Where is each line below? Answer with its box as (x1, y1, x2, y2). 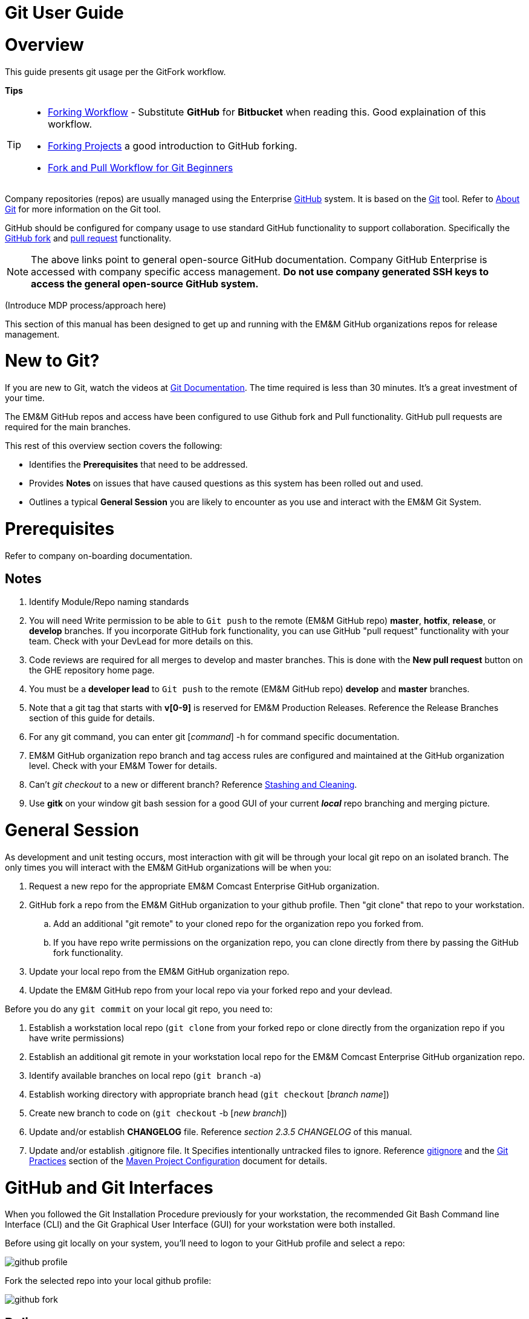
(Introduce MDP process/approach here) (5, 299, 166, 310)
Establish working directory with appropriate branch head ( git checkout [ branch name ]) (29, 1088, 389, 1099)
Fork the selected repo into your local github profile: (5, 1275, 212, 1286)
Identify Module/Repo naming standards (29, 597, 189, 607)
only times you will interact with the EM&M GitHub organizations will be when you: (5, 862, 331, 872)
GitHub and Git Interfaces (5, 1177, 213, 1198)
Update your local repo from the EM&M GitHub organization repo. (29, 966, 290, 977)
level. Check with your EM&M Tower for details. (29, 761, 217, 771)
